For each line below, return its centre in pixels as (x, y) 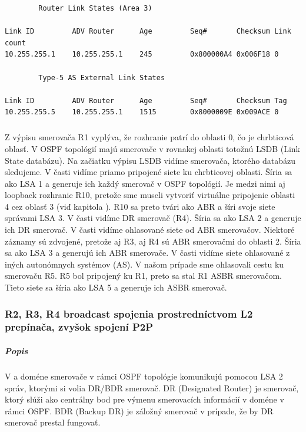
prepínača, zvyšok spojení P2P (79, 327)
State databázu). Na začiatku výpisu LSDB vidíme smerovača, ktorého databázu (150, 160)
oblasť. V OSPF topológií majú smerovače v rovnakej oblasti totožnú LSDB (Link (152, 148)
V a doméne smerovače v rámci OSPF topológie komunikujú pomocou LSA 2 (144, 376)
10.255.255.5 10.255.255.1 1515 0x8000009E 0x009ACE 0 (142, 112)
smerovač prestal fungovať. (53, 422)
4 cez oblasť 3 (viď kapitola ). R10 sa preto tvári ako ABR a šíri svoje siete (140, 206)
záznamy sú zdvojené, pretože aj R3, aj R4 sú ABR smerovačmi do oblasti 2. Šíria (153, 241)
